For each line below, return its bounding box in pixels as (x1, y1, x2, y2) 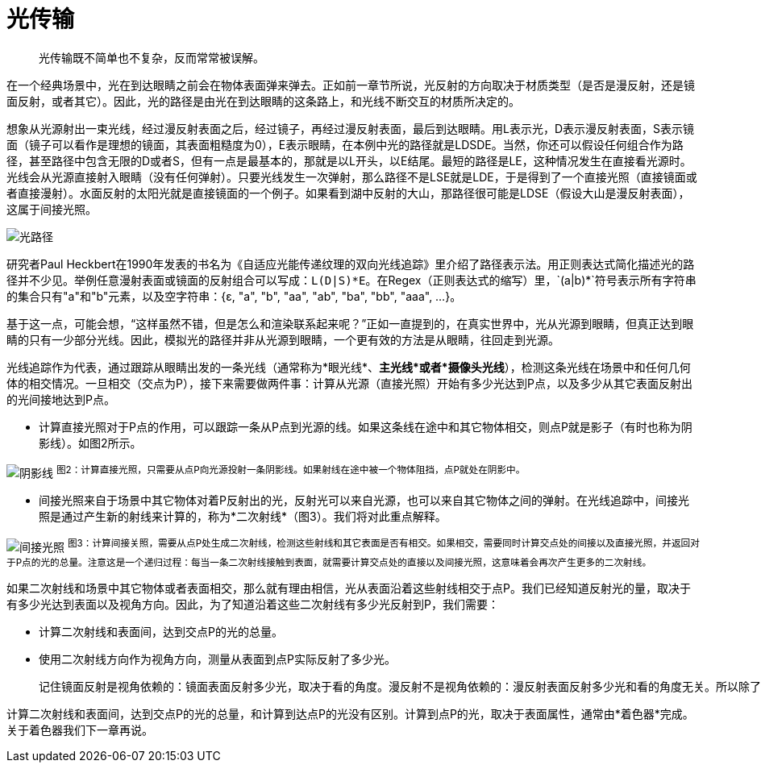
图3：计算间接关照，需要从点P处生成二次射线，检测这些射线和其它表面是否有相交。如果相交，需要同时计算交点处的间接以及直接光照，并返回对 (67, 538, 700, 550)
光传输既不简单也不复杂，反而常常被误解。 (39, 50, 264, 64)
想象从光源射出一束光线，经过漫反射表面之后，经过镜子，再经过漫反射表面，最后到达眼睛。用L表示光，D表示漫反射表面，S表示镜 (6, 121, 694, 135)
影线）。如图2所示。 (39, 435, 142, 450)
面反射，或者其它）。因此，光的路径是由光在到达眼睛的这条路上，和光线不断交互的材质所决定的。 (6, 94, 520, 108)
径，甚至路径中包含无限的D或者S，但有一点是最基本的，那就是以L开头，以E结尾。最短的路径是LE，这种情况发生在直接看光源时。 (6, 153, 692, 168)
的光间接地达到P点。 (6, 392, 115, 406)
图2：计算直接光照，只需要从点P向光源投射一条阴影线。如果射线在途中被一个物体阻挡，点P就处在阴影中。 (56, 463, 526, 476)
